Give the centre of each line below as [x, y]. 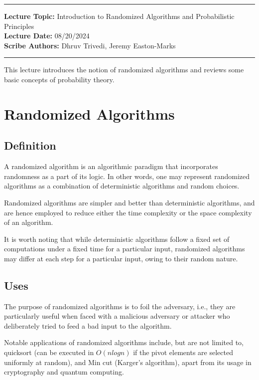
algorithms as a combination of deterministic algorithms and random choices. [122, 186]
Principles [19, 26]
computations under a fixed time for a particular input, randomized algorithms [125, 249]
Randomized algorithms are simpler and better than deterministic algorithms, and [129, 202]
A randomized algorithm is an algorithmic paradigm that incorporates [111, 166]
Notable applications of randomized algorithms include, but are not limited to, [124, 342]
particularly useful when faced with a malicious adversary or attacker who [117, 316]
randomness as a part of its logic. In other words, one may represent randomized [127, 176]
